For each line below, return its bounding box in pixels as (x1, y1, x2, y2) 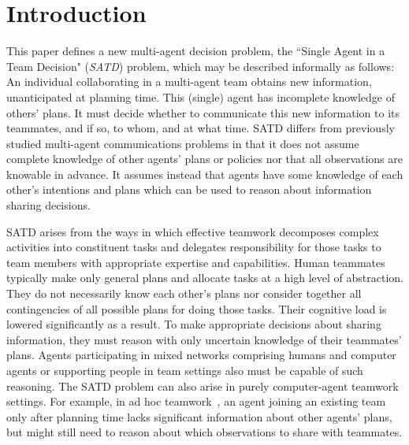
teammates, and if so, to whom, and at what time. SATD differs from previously (6, 120, 395, 136)
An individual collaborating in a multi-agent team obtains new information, (6, 73, 372, 90)
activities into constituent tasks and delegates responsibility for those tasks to (6, 239, 381, 255)
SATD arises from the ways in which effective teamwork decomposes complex (6, 223, 379, 239)
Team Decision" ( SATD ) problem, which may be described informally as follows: (6, 57, 395, 74)
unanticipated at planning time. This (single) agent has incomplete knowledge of (6, 88, 395, 105)
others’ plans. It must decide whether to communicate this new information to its (6, 104, 400, 121)
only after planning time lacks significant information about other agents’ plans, (6, 408, 392, 425)
